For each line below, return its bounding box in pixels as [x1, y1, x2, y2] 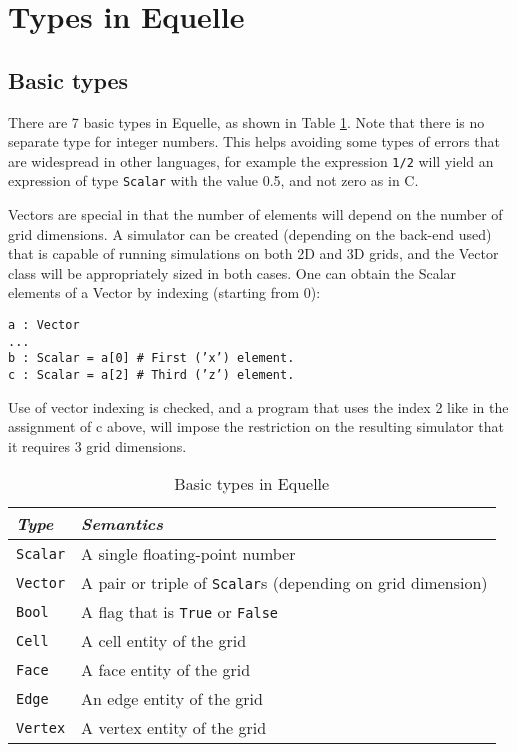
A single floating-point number [81, 542, 296, 566]
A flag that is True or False [81, 600, 279, 624]
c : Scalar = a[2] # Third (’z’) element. [8, 368, 295, 383]
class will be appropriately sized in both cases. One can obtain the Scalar [8, 262, 457, 283]
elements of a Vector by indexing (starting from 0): [8, 282, 321, 303]
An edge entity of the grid [81, 687, 263, 711]
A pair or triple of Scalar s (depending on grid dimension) [81, 571, 488, 595]
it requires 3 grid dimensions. [8, 435, 187, 456]
